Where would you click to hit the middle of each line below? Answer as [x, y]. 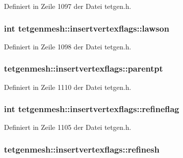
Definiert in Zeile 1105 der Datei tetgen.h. [68, 127]
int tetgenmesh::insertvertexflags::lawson [87, 28]
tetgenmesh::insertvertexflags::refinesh [82, 149]
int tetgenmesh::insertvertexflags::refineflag [92, 109]
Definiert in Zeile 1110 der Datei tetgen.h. [68, 87]
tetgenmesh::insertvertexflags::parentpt [84, 68]
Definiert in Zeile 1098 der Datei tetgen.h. [68, 46]
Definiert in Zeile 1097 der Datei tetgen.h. [68, 6]
